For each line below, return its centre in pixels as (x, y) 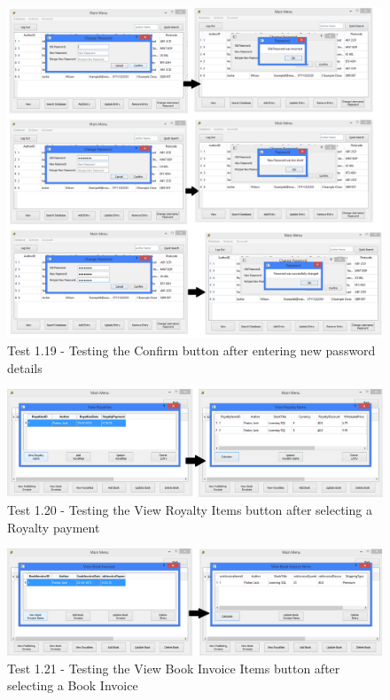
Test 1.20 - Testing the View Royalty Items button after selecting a (190, 509)
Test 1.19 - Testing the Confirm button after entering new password (191, 350)
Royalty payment (54, 527)
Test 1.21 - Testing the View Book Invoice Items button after (174, 668)
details (25, 367)
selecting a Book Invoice (73, 685)
